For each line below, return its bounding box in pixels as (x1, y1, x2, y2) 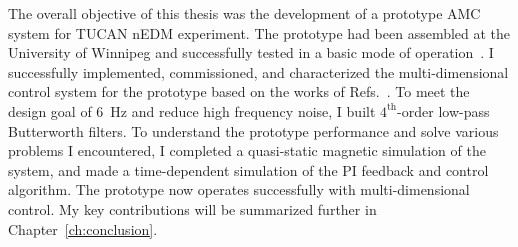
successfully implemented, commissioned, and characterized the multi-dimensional (8, 61, 509, 82)
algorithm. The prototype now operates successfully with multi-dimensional (8, 179, 470, 200)
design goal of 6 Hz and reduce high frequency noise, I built (8, 100, 376, 121)
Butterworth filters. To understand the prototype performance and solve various (8, 120, 499, 141)
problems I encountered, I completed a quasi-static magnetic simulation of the (8, 140, 486, 161)
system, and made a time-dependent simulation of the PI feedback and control (8, 159, 489, 180)
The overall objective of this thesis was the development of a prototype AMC (8, 3, 481, 23)
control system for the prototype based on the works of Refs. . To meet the (8, 81, 470, 102)
